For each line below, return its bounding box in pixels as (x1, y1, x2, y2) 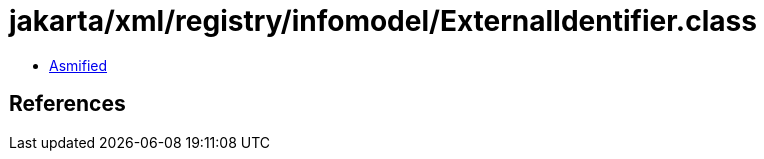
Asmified (49, 56, 108, 74)
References (9, 91, 126, 117)
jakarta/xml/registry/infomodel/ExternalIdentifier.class (9, 4, 757, 38)
